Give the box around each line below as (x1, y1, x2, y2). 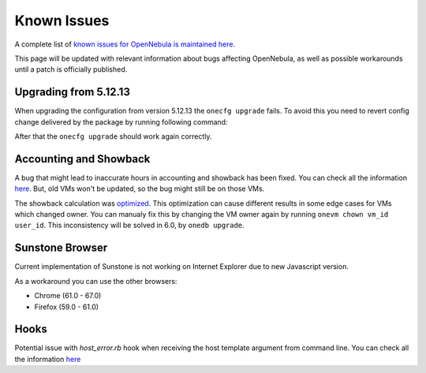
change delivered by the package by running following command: (14, 117, 228, 126)
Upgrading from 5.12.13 (14, 85, 130, 99)
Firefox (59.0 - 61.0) (34, 302, 99, 311)
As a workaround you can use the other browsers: (14, 276, 177, 285)
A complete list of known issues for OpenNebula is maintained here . (14, 39, 236, 49)
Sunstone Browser (14, 241, 108, 255)
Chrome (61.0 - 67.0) (34, 291, 102, 300)
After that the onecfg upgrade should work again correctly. (14, 132, 212, 141)
